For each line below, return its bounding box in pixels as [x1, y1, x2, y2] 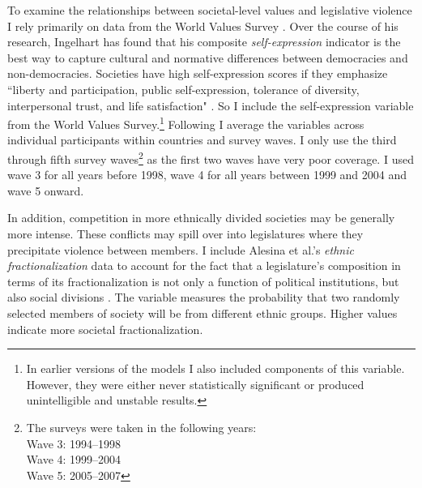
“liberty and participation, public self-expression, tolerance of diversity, [7, 80, 360, 97]
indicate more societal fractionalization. [7, 320, 203, 337]
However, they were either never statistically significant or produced [26, 375, 364, 392]
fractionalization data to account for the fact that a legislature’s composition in [7, 257, 401, 274]
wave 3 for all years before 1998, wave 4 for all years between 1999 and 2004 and [7, 166, 407, 183]
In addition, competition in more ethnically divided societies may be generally [7, 209, 395, 226]
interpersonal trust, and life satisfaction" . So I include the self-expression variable [7, 96, 414, 113]
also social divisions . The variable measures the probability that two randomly [7, 289, 400, 306]
